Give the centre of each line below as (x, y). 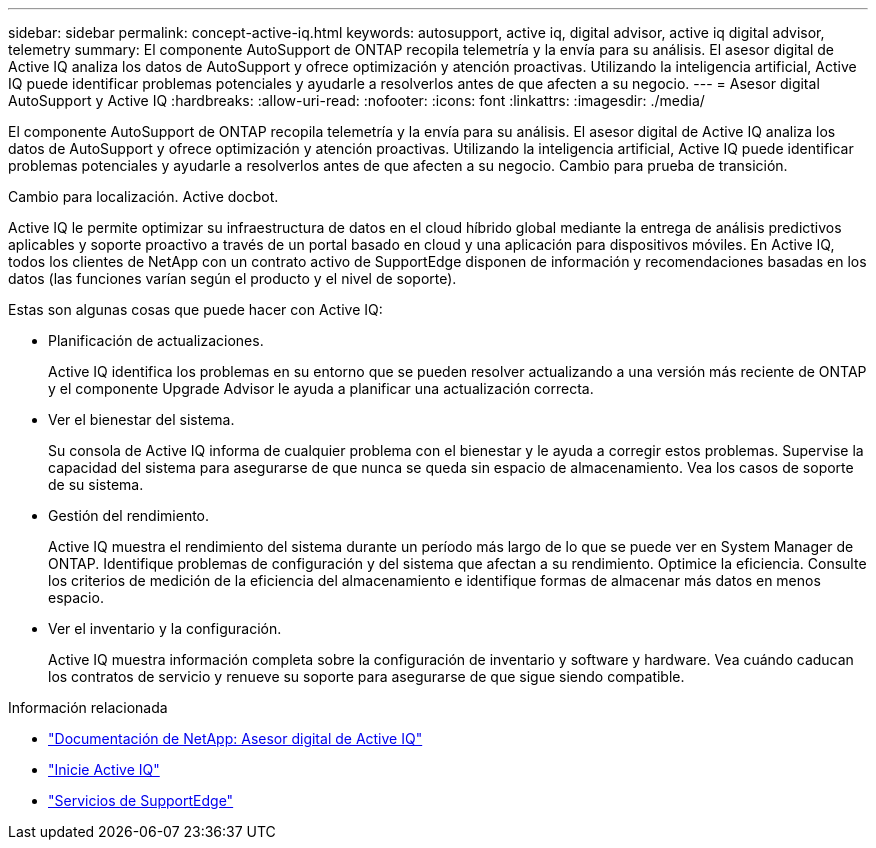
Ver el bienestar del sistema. (141, 419)
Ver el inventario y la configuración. (165, 628)
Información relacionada (88, 707)
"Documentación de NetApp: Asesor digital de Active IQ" (235, 738)
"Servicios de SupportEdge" (141, 800)
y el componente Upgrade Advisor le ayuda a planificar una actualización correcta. (321, 388)
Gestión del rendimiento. (129, 515)
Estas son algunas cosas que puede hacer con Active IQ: (195, 309)
